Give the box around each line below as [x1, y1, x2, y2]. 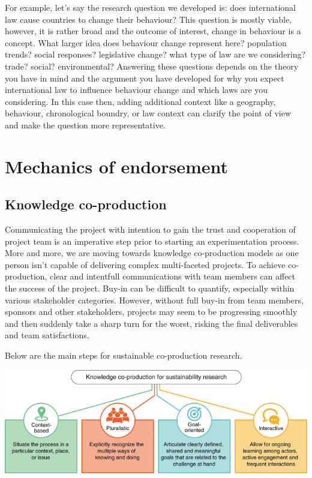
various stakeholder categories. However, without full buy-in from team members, [5, 293, 304, 306]
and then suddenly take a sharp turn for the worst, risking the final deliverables [5, 317, 298, 329]
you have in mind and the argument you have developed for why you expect [5, 71, 284, 84]
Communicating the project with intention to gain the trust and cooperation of [5, 223, 296, 236]
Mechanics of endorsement [5, 154, 228, 178]
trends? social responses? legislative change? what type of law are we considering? [5, 48, 306, 61]
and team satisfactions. [5, 329, 89, 341]
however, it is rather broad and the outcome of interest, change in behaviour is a [5, 25, 301, 37]
